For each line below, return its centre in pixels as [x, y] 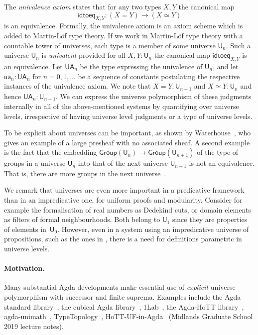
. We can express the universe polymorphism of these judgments [154, 96]
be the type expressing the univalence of [141, 66]
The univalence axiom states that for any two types [83, 6]
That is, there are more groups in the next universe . [85, 173]
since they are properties [210, 219]
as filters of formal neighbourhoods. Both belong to [82, 219]
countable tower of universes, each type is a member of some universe [110, 45]
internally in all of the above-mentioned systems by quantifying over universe [122, 106]
